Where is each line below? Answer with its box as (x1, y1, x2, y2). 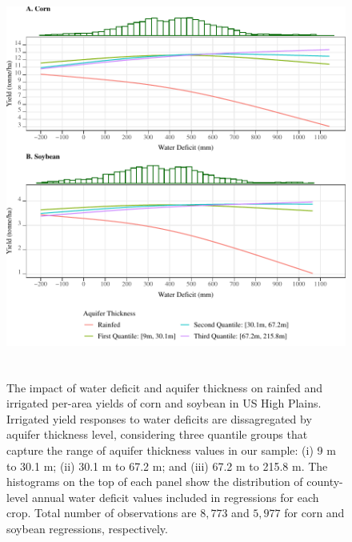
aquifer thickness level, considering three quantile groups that (6, 426, 308, 443)
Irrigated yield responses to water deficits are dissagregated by (6, 410, 312, 427)
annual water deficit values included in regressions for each (31, 488, 319, 505)
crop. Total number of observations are (6, 504, 197, 521)
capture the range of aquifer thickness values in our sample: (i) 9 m (6, 441, 336, 458)
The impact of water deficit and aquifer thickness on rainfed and (6, 379, 323, 395)
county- (306, 473, 343, 490)
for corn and (284, 504, 345, 521)
